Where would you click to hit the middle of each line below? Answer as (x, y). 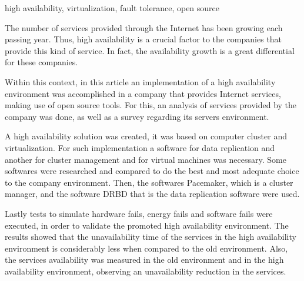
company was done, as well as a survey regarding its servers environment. (137, 116)
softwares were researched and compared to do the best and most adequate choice (152, 171)
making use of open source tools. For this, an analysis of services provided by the (151, 105)
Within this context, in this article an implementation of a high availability (140, 81)
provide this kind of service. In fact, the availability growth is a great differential (150, 50)
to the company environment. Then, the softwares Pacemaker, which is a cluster (149, 182)
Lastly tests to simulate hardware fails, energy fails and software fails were (139, 213)
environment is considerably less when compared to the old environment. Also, (146, 248)
